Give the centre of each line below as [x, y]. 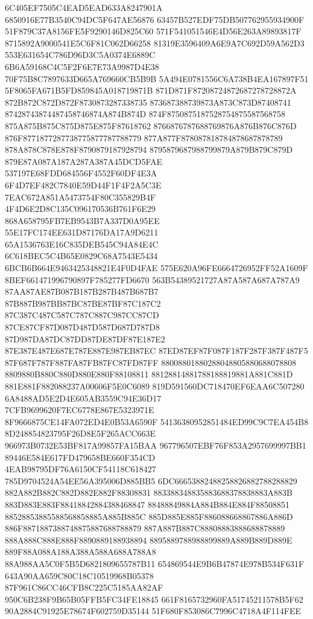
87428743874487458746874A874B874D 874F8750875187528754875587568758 [145, 114]
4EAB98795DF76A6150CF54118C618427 [81, 469]
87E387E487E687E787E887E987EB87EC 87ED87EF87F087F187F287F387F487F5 [156, 351]
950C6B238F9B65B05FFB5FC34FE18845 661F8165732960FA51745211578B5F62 [154, 599]
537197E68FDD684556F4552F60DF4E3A [81, 173]
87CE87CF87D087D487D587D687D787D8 [83, 327]
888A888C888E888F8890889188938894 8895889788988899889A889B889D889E [149, 540]
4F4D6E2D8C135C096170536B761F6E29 [80, 209]
